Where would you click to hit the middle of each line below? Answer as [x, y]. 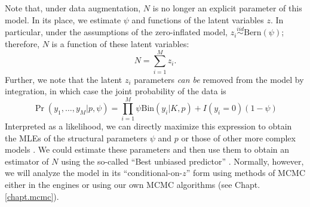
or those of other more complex [238, 138]
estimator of [27, 161]
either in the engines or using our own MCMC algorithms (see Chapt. [133, 184]
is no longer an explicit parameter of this [227, 8]
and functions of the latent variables [198, 19]
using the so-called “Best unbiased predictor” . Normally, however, [182, 161]
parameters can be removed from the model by [219, 79]
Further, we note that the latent [64, 79]
